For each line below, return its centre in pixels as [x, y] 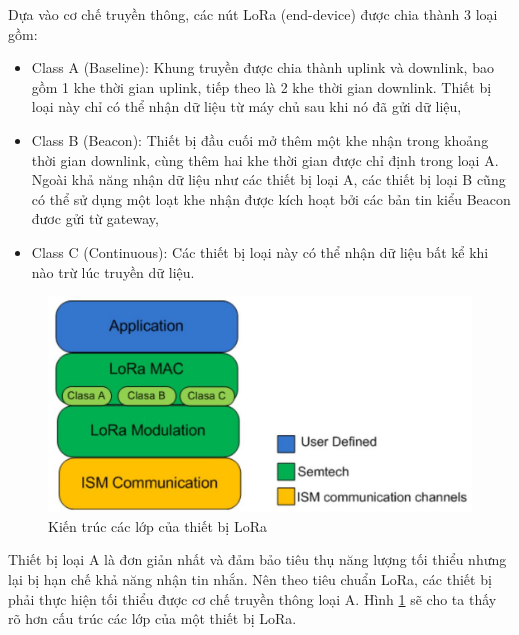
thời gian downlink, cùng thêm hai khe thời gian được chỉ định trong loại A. [265, 159]
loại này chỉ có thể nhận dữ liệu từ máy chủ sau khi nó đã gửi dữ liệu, [246, 106]
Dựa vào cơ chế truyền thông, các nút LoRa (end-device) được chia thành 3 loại [253, 14]
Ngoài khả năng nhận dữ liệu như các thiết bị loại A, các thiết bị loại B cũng [268, 179]
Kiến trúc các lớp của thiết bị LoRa [157, 525]
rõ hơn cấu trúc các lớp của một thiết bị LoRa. [152, 618]
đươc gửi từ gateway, [95, 218]
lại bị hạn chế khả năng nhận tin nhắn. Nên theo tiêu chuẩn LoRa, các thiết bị [250, 579]
